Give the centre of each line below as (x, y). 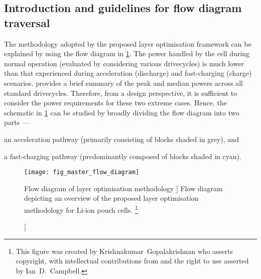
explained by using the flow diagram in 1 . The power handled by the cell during (127, 53)
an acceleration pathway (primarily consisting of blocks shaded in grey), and (121, 139)
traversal (27, 22)
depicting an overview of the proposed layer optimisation (111, 198)
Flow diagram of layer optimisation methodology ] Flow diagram (123, 188)
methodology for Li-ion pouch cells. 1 (81, 209)
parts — (17, 122)
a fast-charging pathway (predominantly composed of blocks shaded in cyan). (123, 156)
